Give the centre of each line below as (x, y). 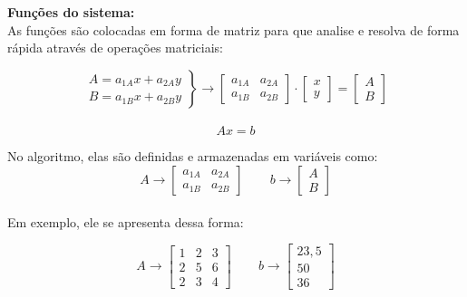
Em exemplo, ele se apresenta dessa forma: (126, 221)
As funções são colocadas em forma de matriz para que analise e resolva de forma (233, 29)
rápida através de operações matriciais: (115, 48)
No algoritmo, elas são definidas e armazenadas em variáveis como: (193, 156)
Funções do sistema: (71, 12)
